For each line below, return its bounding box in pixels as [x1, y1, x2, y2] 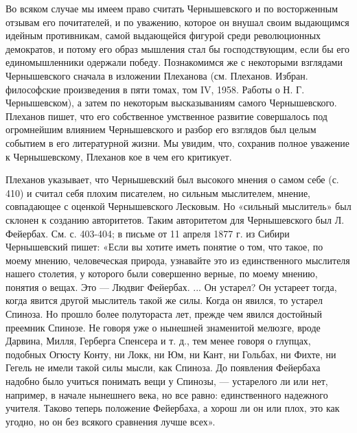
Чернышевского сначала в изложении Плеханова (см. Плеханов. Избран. [5, 68, 308, 82]
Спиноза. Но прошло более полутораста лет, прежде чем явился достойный [5, 307, 323, 321]
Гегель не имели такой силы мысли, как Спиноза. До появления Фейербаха [5, 360, 321, 375]
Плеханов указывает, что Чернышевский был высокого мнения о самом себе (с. [5, 172, 339, 187]
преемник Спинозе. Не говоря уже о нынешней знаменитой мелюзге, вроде [5, 320, 321, 334]
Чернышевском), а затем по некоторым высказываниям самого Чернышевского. [5, 95, 337, 110]
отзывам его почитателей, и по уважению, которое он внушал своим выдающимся [5, 14, 349, 29]
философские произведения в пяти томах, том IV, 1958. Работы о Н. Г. [5, 82, 305, 96]
